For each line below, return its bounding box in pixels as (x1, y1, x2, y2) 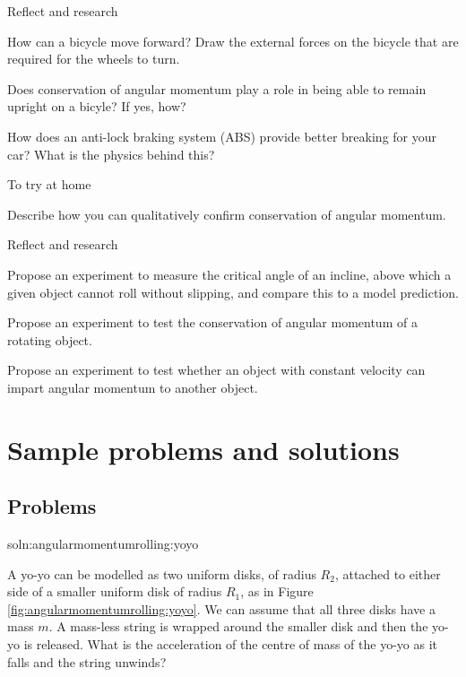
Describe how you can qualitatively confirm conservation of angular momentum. (7, 204, 446, 223)
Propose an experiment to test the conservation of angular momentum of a (7, 313, 418, 332)
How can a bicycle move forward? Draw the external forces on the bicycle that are (7, 31, 459, 50)
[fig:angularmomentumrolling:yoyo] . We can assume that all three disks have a (7, 599, 436, 618)
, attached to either (334, 564, 441, 583)
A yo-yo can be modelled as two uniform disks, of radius (7, 564, 316, 583)
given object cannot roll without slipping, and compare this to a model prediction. (7, 282, 459, 301)
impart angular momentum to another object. (7, 378, 258, 396)
